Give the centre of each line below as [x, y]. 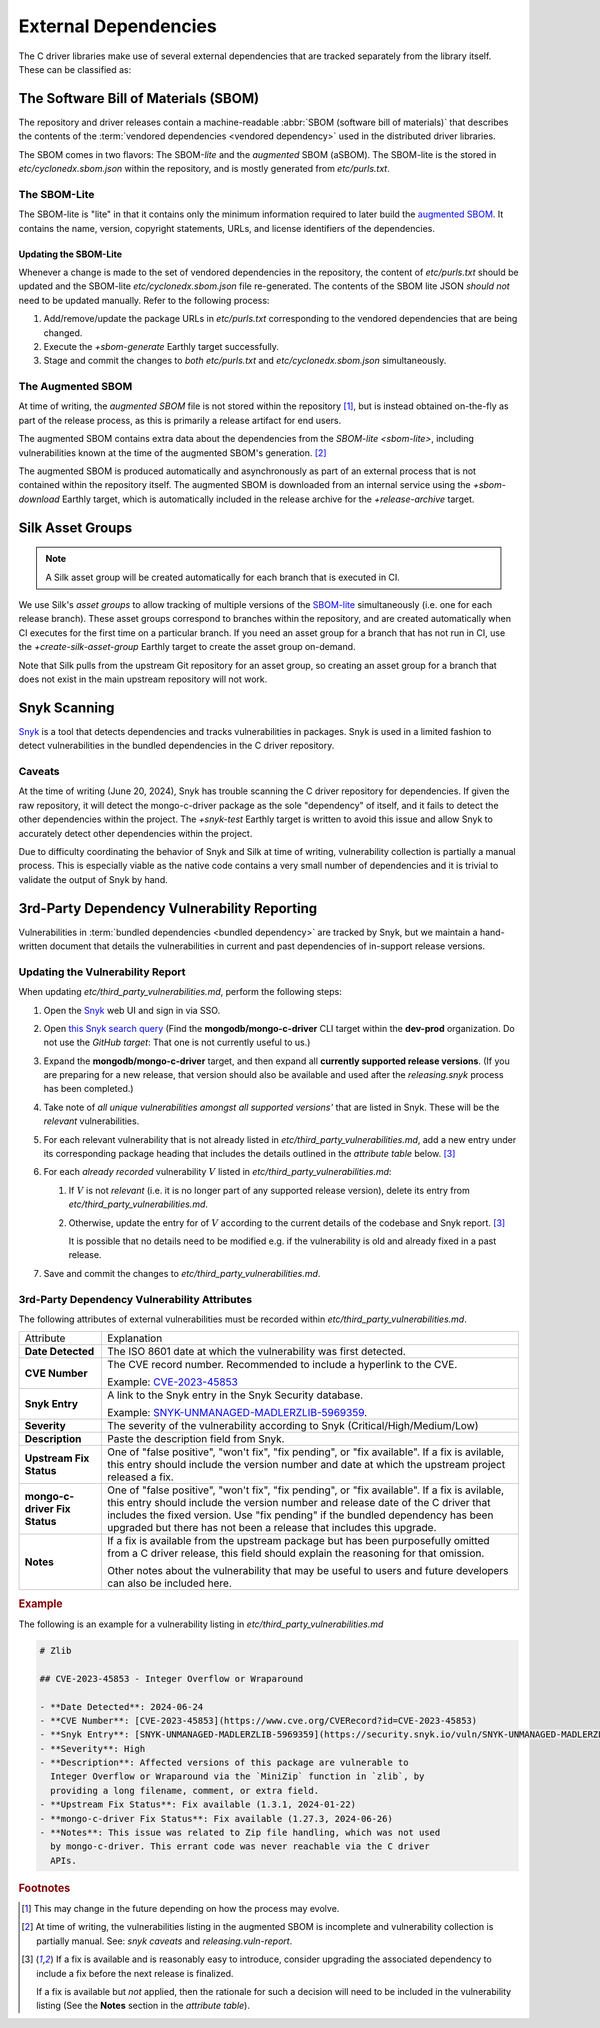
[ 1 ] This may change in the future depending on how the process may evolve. [180, 1909]
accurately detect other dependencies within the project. [135, 833]
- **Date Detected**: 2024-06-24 [121, 1706]
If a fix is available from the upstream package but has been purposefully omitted [298, 1541]
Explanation [134, 1338]
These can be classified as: [75, 69]
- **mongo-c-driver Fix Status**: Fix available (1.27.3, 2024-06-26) [216, 1818]
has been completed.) [88, 1089]
